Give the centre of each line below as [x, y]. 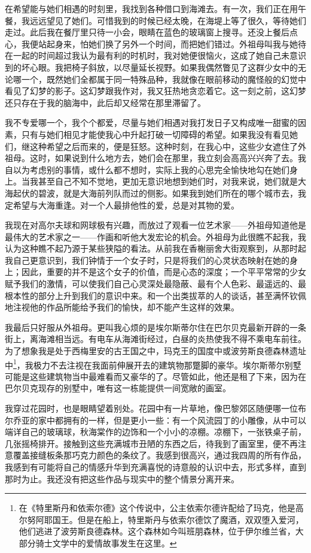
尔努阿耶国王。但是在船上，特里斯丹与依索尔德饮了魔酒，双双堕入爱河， [161, 519]
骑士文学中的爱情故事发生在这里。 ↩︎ [106, 543]
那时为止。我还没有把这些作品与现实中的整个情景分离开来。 [122, 478]
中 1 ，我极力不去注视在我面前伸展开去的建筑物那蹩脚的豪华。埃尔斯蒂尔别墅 [153, 364]
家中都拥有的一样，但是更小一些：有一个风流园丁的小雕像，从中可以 [172, 420]
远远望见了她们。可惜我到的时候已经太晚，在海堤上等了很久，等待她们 [168, 20]
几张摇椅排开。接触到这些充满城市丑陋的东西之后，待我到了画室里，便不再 [151, 443]
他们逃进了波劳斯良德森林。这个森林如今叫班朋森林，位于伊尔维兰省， [157, 531]
